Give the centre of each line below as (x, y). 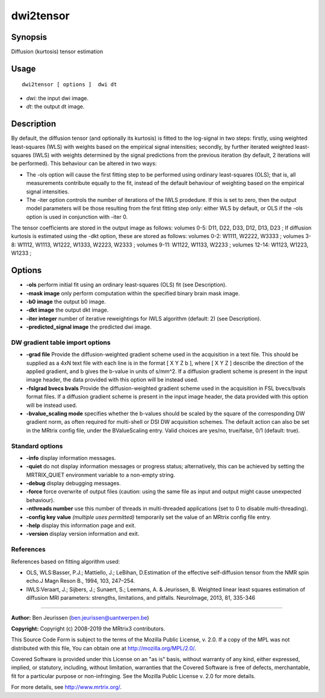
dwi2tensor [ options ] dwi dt (70, 85)
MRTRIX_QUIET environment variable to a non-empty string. (101, 475)
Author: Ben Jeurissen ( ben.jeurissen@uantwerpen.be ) (80, 617)
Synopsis (29, 37)
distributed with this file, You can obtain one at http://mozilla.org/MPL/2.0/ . (104, 648)
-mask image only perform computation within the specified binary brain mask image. (133, 293)
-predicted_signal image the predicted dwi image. (89, 327)
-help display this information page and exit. (81, 526)
